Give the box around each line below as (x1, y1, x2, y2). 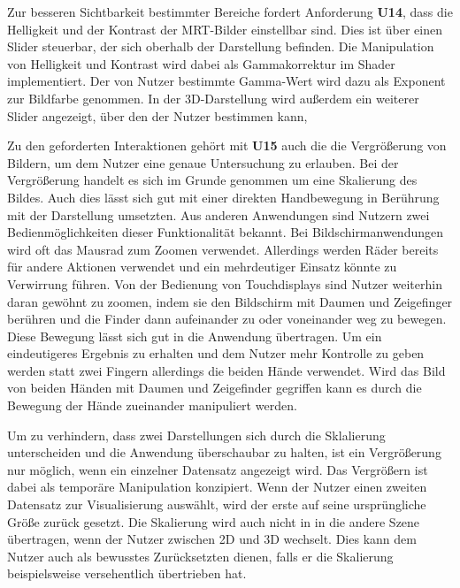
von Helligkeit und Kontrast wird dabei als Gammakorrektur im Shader (7, 54, 395, 73)
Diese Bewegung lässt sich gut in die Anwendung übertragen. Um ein (7, 326, 382, 345)
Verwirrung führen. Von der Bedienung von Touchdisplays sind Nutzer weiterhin (7, 274, 442, 293)
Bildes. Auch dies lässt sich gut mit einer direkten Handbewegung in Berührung (7, 187, 440, 206)
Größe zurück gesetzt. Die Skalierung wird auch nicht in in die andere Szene (7, 512, 420, 531)
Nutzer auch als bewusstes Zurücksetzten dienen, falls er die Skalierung (7, 546, 394, 565)
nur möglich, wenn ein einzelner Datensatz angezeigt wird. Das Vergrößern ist (7, 460, 428, 478)
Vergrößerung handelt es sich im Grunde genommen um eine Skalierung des (7, 171, 418, 189)
